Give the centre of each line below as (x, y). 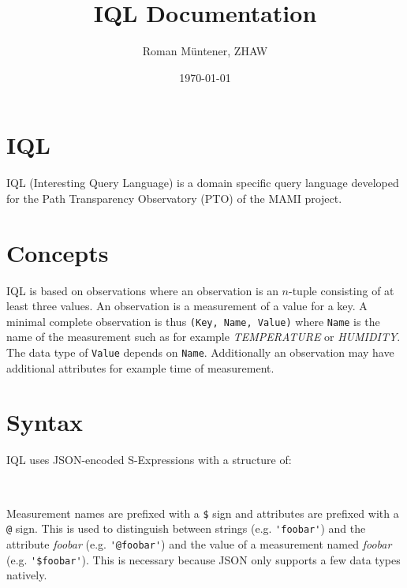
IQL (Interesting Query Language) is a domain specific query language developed (203, 183)
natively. (27, 575)
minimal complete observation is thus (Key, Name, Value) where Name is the (193, 321)
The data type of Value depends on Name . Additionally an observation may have (200, 352)
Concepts (58, 252)
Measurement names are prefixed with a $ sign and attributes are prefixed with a (203, 513)
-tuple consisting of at (342, 290)
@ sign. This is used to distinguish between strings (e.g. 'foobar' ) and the (186, 528)
